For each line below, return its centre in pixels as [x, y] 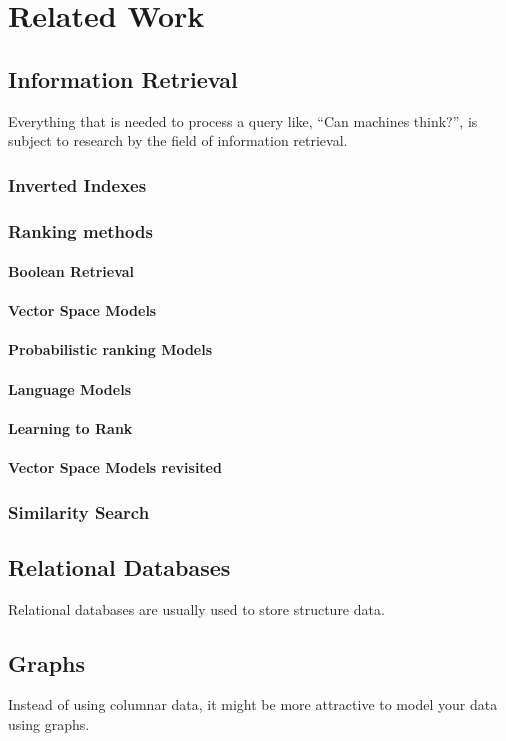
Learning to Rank [70, 427]
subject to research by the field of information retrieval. [178, 140]
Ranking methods [80, 230]
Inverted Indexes [77, 184]
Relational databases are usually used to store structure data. [196, 608]
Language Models [70, 388]
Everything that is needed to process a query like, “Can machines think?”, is [243, 120]
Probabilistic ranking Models [110, 349]
